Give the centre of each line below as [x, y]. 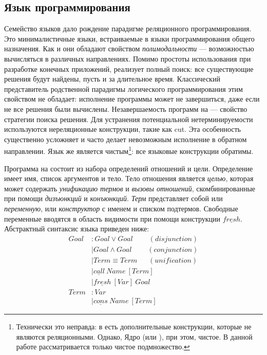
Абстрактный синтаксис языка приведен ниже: [77, 229]
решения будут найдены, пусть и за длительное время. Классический [112, 79]
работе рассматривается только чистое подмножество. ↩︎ [103, 347]
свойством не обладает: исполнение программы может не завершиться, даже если [132, 99]
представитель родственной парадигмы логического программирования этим [123, 88]
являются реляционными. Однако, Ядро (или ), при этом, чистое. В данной [134, 336]
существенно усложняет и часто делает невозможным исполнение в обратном [126, 139]
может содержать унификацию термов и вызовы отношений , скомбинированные [130, 188]
